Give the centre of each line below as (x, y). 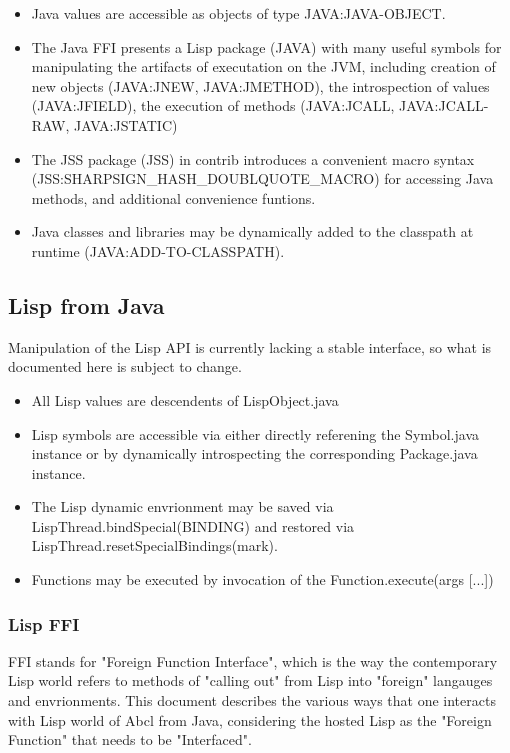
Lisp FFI (44, 623)
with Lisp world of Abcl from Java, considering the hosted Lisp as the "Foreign (250, 719)
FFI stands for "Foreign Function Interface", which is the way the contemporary (253, 660)
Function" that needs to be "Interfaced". (130, 739)
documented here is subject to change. (125, 366)
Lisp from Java (86, 304)
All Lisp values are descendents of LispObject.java (185, 399)
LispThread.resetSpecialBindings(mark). (154, 545)
